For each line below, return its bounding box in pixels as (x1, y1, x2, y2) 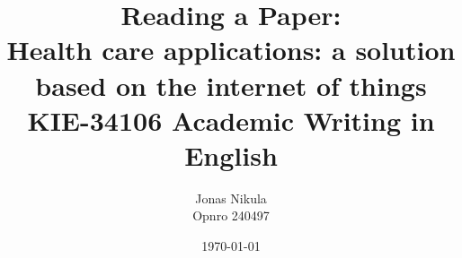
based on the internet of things (35, 66, 427, 103)
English (184, 136, 278, 173)
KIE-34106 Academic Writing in (27, 101, 435, 138)
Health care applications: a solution (6, 31, 456, 68)
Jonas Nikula (195, 188, 267, 207)
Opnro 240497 (192, 206, 270, 225)
